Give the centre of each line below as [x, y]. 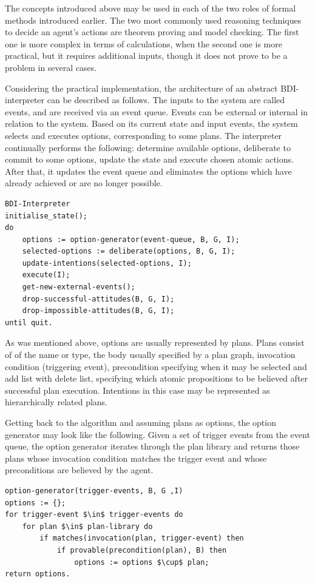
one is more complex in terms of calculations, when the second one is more [144, 43]
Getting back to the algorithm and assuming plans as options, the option [141, 422]
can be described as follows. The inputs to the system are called [166, 100]
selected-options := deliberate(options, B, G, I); [129, 251]
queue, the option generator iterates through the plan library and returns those [152, 446]
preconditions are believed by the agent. [79, 470]
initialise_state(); [46, 216]
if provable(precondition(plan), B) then [142, 550]
